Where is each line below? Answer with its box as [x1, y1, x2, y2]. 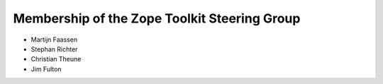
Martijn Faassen [30, 35, 78, 44]
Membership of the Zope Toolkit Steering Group [13, 11, 301, 26]
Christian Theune [30, 55, 82, 64]
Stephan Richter [30, 44, 78, 53]
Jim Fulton [30, 64, 62, 73]
